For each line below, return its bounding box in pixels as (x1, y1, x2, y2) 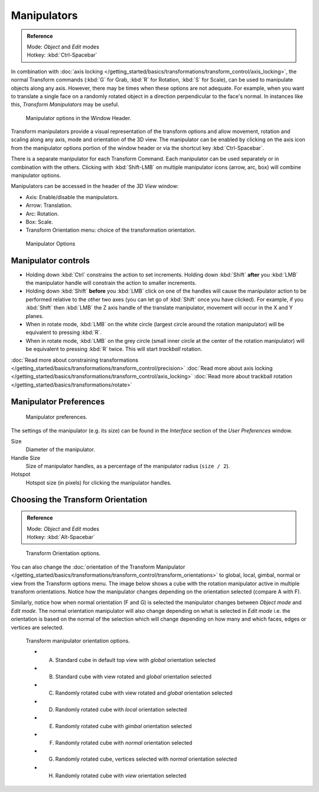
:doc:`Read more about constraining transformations (11, 356, 139, 363)
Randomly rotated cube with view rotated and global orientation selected (55, 689, 233, 697)
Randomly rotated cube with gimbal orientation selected (55, 722, 192, 729)
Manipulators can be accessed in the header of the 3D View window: (11, 183, 179, 190)
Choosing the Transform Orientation (11, 494, 148, 505)
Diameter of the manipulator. (25, 446, 96, 453)
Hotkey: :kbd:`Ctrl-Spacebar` (27, 51, 97, 59)
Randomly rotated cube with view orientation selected (55, 772, 187, 780)
